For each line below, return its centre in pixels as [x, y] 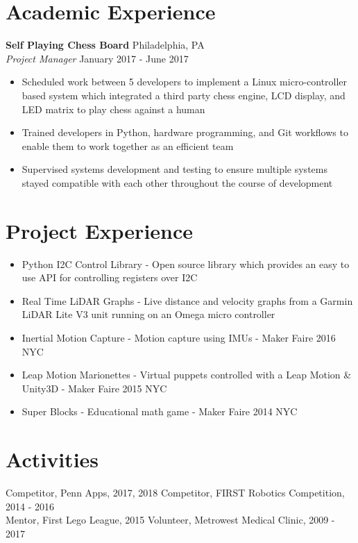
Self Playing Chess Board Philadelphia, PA [105, 45]
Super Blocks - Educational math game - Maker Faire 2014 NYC [160, 411]
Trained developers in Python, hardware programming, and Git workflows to [185, 132]
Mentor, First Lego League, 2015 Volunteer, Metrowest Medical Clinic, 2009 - [170, 520]
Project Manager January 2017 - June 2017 [97, 58]
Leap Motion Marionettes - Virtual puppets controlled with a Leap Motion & [187, 375]
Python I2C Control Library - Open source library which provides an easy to [186, 264]
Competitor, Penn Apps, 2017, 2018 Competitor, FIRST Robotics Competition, [175, 493]
